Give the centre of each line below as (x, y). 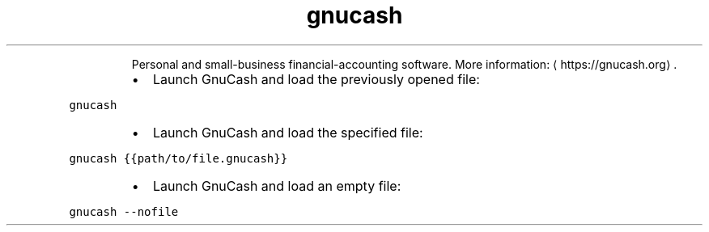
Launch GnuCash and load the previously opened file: (316, 79)
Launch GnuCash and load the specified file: (288, 132)
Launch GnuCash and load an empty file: (277, 186)
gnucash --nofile (124, 211)
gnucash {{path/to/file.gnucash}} (178, 158)
